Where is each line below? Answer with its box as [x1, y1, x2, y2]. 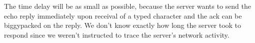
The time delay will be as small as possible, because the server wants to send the [4, 1, 251, 11]
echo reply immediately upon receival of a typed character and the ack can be [4, 10, 242, 21]
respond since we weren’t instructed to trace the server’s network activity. [4, 29, 230, 40]
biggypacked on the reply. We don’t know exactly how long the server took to [4, 20, 242, 30]
